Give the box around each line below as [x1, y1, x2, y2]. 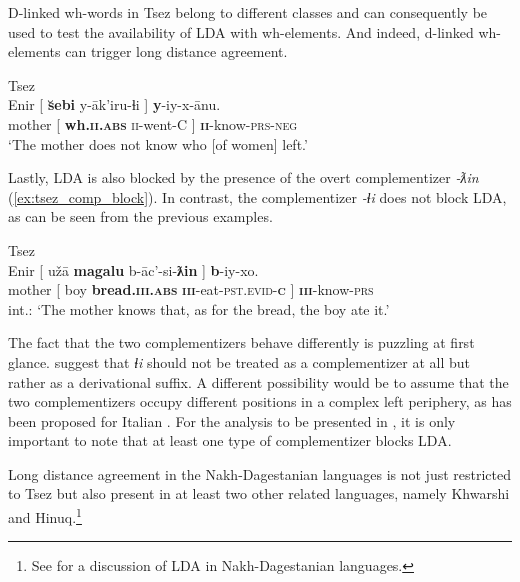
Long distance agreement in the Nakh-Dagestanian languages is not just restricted [8, 463, 512, 484]
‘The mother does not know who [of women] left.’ [8, 133, 308, 154]
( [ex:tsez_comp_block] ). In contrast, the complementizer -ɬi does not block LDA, [8, 186, 507, 207]
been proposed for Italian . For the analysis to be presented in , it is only [8, 410, 456, 431]
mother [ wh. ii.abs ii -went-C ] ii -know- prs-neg [8, 113, 298, 134]
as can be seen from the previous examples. [8, 206, 273, 227]
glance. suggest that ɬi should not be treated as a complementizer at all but [8, 351, 471, 372]
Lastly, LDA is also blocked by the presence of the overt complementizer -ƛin [8, 167, 479, 188]
